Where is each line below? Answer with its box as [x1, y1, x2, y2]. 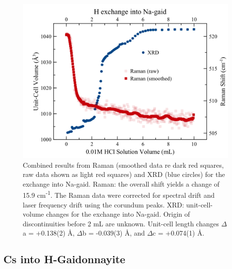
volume [23, 209, 44, 219]
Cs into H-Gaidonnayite [3, 252, 125, 267]
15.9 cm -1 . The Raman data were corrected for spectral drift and [23, 189, 215, 200]
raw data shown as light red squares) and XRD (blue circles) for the [23, 169, 225, 179]
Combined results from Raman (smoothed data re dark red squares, [23, 159, 224, 170]
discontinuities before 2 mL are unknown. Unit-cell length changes [23, 218, 219, 228]
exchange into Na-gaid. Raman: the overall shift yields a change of [23, 178, 219, 189]
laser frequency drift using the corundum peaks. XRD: [23, 199, 184, 209]
